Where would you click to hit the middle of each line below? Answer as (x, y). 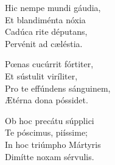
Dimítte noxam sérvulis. (50, 156)
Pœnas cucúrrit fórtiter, (49, 64)
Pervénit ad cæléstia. (44, 43)
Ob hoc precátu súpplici (50, 120)
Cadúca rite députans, (46, 31)
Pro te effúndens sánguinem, (58, 88)
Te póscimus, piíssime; (47, 132)
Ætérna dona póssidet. (47, 100)
